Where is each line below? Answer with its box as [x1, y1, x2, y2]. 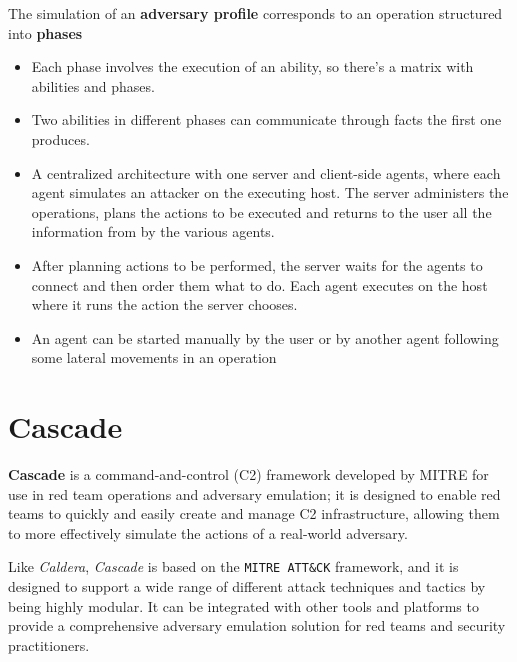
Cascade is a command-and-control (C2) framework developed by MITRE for [8, 464, 489, 485]
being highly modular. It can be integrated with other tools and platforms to [8, 595, 479, 616]
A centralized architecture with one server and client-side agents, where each [31, 162, 501, 183]
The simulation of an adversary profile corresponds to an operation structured [8, 3, 503, 23]
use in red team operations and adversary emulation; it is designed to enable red [8, 483, 501, 504]
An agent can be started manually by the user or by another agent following [31, 327, 499, 348]
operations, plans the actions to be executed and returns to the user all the [31, 201, 492, 222]
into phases [8, 22, 83, 43]
